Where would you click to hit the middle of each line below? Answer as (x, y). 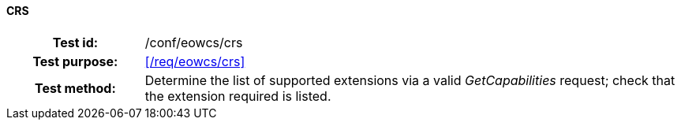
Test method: (75, 88)
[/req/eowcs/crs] (195, 61)
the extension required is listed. (238, 96)
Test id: (75, 42)
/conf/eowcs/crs (194, 42)
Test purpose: (75, 61)
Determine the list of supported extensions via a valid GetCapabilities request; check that (410, 80)
